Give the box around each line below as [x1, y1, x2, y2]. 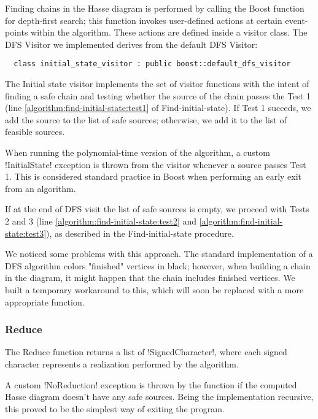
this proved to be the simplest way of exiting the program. [5, 402, 225, 415]
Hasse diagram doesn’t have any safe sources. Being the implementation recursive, [5, 390, 314, 403]
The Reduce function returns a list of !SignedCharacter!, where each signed [5, 345, 287, 358]
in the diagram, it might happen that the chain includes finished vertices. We [5, 271, 295, 284]
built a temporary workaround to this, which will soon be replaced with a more [5, 283, 304, 296]
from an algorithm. [5, 182, 76, 194]
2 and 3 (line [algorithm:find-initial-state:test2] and [5, 214, 197, 227]
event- [285, 13, 308, 26]
